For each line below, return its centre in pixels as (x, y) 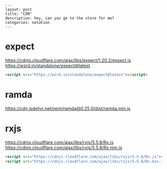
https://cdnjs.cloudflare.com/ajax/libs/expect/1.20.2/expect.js (68, 60)
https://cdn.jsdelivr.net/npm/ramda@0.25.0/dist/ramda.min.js (68, 108)
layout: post (19, 9)
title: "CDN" (19, 14)
